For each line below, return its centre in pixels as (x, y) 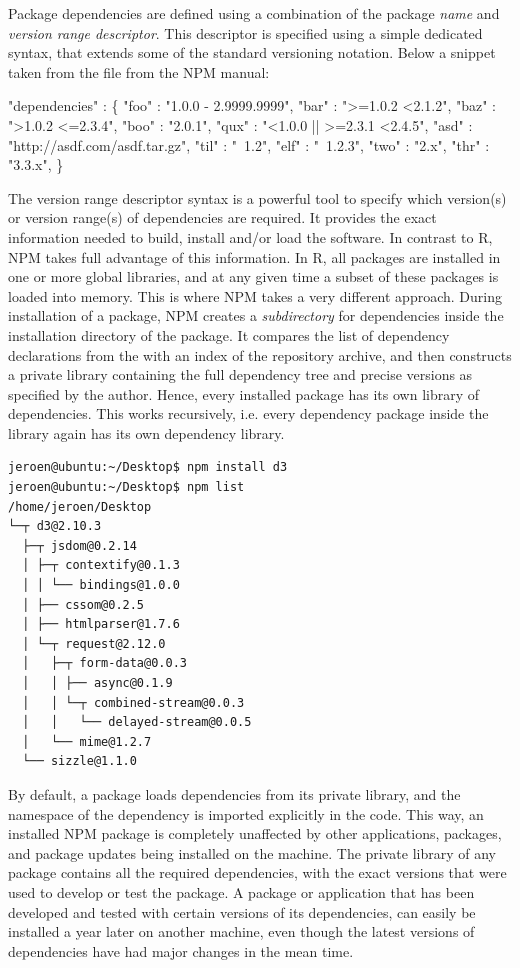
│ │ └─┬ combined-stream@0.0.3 (133, 702)
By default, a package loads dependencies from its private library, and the (234, 793)
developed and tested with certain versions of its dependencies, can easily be (242, 911)
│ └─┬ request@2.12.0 (94, 643)
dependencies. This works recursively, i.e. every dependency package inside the (248, 413)
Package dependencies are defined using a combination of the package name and (254, 13)
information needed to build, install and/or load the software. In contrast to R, (250, 236)
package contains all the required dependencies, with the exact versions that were (257, 872)
